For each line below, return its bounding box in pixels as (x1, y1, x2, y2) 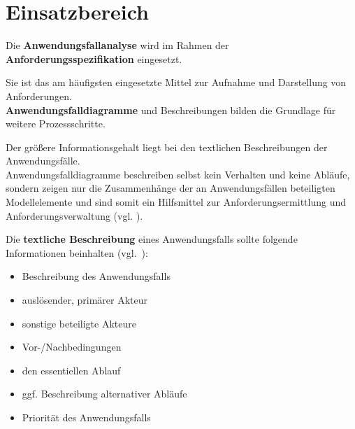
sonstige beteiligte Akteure (22, 316, 136, 330)
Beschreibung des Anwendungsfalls (22, 269, 171, 283)
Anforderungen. (6, 88, 73, 103)
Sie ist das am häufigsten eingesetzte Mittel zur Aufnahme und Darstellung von (6, 75, 347, 90)
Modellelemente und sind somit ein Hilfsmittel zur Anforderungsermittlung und (6, 195, 347, 209)
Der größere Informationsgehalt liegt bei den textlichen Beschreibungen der (6, 139, 328, 154)
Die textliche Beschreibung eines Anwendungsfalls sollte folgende (6, 232, 298, 246)
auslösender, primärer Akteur (22, 293, 148, 307)
